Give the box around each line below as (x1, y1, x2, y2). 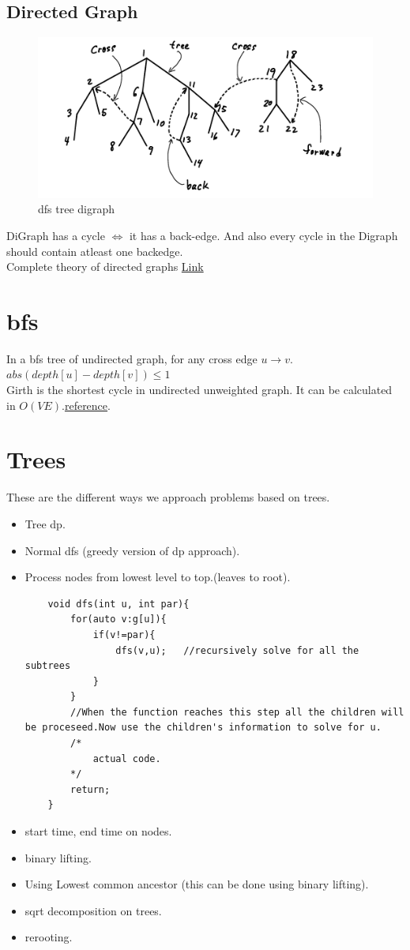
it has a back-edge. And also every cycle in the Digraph (129, 227, 398, 243)
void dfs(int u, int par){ (47, 598, 190, 610)
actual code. (92, 753, 161, 764)
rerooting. (24, 929, 73, 945)
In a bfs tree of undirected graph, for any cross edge (6, 350, 258, 366)
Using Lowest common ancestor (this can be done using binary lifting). (24, 876, 369, 892)
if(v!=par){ (92, 629, 156, 640)
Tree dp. (24, 515, 66, 531)
